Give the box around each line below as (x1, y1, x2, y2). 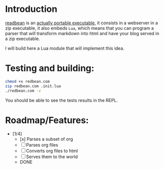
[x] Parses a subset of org (19, 136, 73, 142)
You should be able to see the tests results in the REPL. (5, 97, 118, 103)
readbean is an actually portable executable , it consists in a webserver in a (5, 20, 158, 26)
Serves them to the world (26, 154, 78, 160)
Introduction (5, 3, 58, 15)
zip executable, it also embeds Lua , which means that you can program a (5, 25, 154, 31)
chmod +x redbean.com (5, 79, 50, 84)
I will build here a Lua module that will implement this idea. (5, 45, 125, 51)
